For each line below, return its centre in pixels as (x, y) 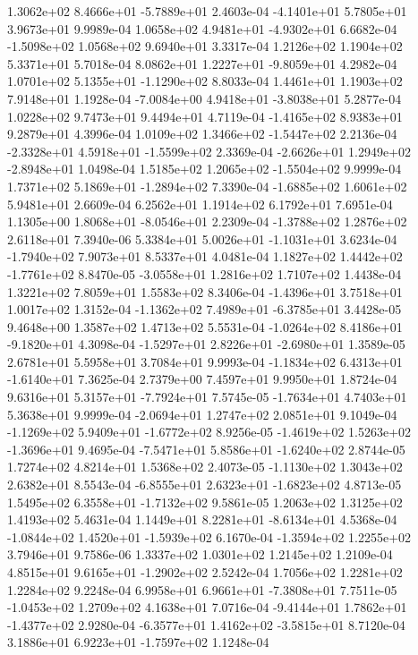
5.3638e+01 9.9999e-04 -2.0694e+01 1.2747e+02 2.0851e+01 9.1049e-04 (202, 414)
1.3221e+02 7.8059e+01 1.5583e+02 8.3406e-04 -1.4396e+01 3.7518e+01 (205, 291)
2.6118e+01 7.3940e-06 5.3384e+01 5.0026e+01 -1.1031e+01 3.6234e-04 (202, 238)
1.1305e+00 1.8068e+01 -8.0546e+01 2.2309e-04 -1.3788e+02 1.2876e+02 (207, 221)
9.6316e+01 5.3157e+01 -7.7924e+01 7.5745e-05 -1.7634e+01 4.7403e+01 (207, 397)
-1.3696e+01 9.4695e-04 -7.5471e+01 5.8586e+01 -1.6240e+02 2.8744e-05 (206, 449)
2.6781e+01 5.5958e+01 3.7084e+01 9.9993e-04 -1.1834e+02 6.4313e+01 (205, 361)
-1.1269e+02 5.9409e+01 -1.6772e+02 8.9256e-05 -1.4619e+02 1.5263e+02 (209, 432)
